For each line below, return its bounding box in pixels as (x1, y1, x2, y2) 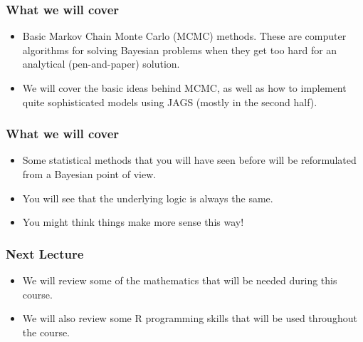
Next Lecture (6, 244, 84, 262)
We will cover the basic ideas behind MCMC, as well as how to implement (22, 81, 347, 95)
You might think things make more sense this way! (22, 214, 244, 229)
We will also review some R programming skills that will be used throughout (22, 311, 357, 326)
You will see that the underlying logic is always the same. (22, 190, 273, 205)
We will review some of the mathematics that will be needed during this (22, 273, 337, 287)
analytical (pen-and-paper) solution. (22, 56, 180, 71)
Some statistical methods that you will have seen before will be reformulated (22, 152, 357, 167)
